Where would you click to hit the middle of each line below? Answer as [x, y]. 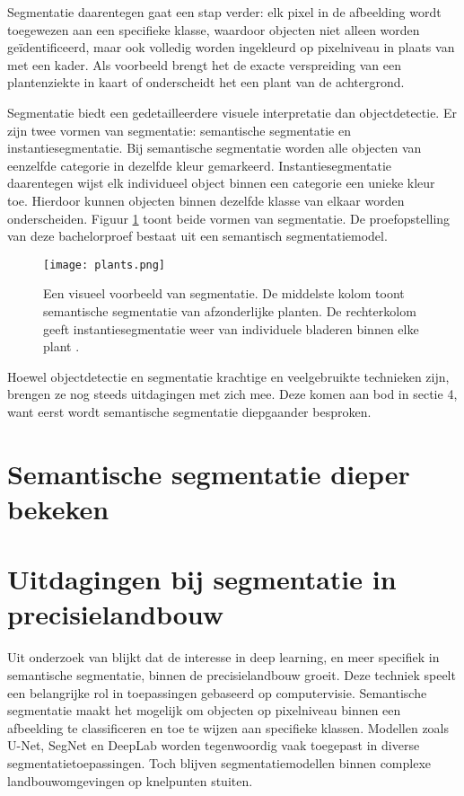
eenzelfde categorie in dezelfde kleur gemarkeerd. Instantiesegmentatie [200, 165]
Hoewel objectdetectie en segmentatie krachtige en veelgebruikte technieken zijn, [228, 376]
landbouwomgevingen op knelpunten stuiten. [130, 780]
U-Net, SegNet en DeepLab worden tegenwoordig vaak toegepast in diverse [214, 745]
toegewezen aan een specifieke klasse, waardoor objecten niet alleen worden [214, 29]
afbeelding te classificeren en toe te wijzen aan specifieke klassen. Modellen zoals [228, 727]
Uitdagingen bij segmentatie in [202, 579]
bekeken [58, 508]
